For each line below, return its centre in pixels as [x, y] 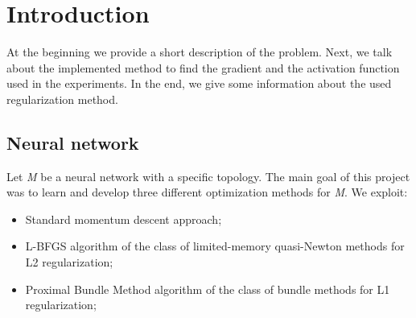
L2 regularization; [69, 262]
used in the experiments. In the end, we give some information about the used [199, 83]
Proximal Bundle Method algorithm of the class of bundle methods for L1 [208, 289]
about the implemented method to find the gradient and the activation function [203, 67]
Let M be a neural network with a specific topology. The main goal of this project [208, 176]
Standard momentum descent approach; [124, 219]
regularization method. [62, 99]
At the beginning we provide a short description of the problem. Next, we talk [200, 52]
